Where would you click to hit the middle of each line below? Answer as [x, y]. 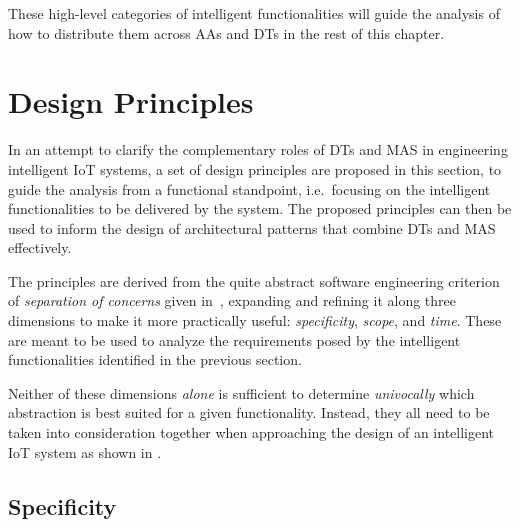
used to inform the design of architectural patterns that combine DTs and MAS [252, 227]
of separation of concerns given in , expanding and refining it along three [232, 300]
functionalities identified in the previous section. [155, 359]
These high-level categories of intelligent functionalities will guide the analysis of [254, 13]
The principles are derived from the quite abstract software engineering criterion [254, 280]
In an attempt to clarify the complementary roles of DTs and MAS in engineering [258, 149]
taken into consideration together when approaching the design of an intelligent [251, 432]
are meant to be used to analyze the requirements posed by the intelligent [234, 339]
